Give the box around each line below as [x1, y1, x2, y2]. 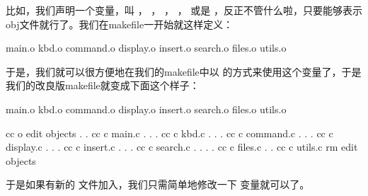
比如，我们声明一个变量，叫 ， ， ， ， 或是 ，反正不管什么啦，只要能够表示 [6, 3, 362, 17]
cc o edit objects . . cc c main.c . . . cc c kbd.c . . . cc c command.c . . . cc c [6, 125, 333, 140]
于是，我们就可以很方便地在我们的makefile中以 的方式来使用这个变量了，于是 [6, 64, 362, 79]
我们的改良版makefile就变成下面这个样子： [6, 78, 200, 93]
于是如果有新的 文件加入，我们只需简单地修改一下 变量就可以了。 [6, 177, 310, 192]
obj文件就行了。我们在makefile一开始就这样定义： [6, 16, 234, 31]
